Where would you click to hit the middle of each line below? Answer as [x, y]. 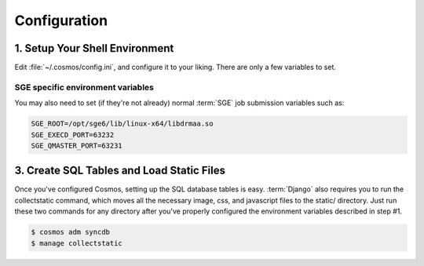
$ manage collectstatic [77, 243]
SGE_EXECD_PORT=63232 [73, 135]
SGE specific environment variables [84, 87]
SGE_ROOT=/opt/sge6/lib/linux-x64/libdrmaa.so [122, 124]
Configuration [61, 20]
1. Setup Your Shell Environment [94, 48]
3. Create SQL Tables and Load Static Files [120, 171]
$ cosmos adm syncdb [70, 232]
